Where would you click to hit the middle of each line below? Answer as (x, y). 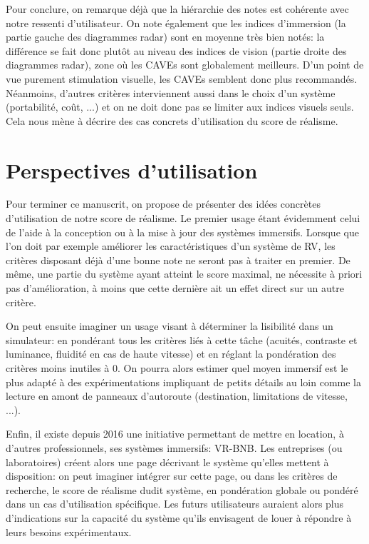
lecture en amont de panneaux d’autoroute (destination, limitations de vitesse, (177, 396)
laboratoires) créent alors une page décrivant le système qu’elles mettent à (167, 462)
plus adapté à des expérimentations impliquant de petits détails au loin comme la (183, 382)
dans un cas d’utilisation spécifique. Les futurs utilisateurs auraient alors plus (175, 504)
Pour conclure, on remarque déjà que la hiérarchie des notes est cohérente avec (177, 9)
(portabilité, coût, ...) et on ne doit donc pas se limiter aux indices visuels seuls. (180, 107)
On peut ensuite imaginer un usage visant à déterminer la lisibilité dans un (170, 326)
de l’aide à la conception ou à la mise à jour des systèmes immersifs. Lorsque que (182, 232)
